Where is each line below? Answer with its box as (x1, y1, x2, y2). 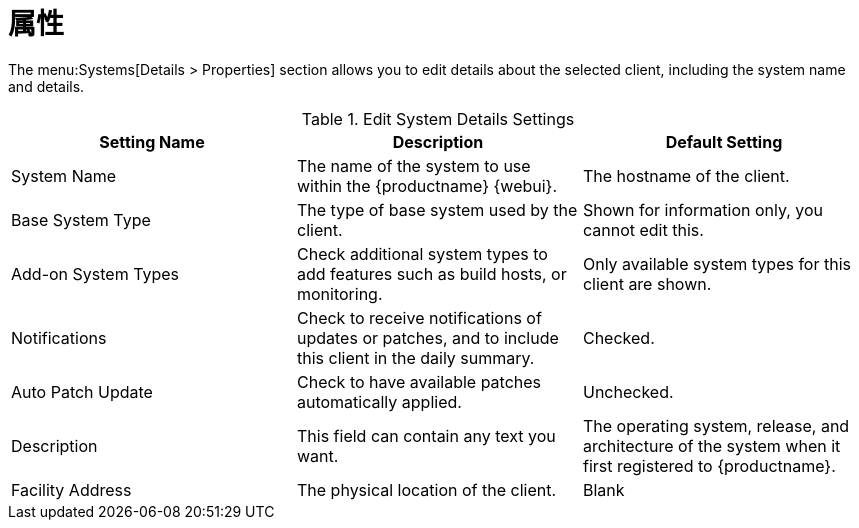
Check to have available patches (296, 371, 542, 392)
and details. (8, 77, 85, 95)
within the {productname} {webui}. (296, 175, 558, 196)
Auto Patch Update (11, 381, 153, 402)
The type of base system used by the (296, 199, 578, 220)
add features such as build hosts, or (296, 263, 567, 284)
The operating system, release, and (582, 415, 850, 436)
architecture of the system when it (582, 435, 841, 456)
